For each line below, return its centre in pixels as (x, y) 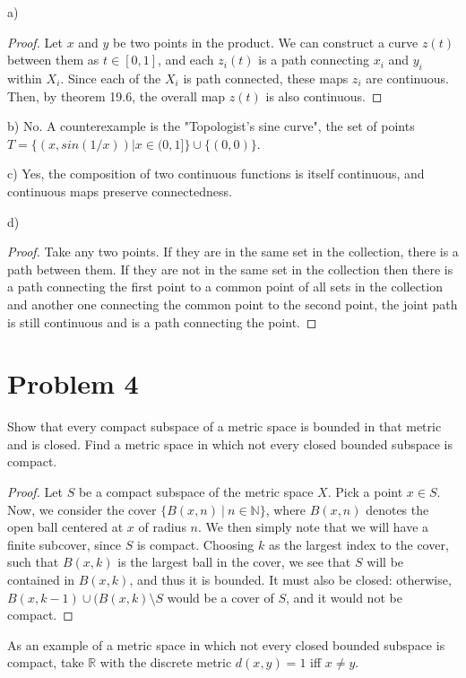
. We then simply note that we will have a (313, 527)
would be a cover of (220, 597)
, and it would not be (344, 597)
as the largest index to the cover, (358, 544)
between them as (53, 60)
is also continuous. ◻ (324, 96)
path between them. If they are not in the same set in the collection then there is (230, 269)
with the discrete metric (166, 662)
